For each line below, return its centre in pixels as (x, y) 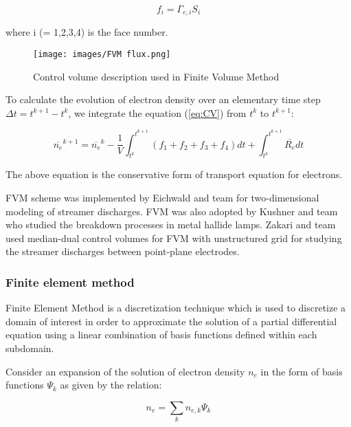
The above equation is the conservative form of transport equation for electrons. (174, 174)
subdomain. (30, 348)
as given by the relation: (111, 385)
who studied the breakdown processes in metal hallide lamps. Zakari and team (171, 225)
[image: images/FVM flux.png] (102, 55)
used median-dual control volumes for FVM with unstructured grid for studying (174, 238)
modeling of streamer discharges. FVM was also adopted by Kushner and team (172, 211)
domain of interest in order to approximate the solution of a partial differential (171, 321)
